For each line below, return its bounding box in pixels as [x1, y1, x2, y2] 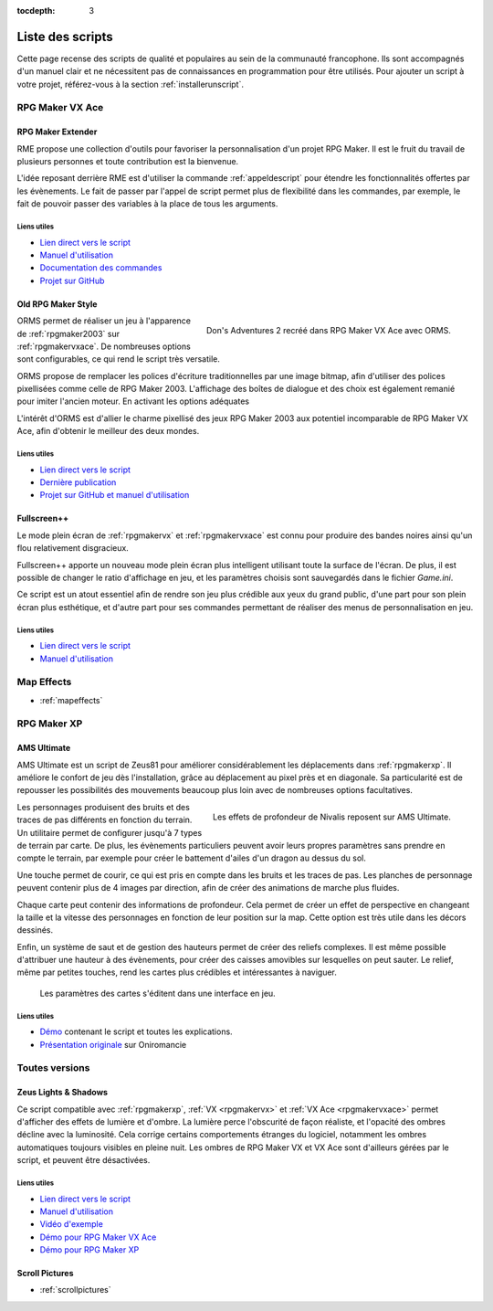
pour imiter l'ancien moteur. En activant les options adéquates [16, 396, 250, 407]
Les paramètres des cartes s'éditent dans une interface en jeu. [39, 988, 276, 999]
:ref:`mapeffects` [39, 694, 103, 705]
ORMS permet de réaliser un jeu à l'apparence [16, 315, 192, 326]
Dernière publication [39, 477, 117, 488]
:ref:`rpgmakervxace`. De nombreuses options [16, 341, 191, 352]
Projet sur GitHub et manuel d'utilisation [39, 490, 190, 501]
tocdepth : [16, 5, 56, 16]
